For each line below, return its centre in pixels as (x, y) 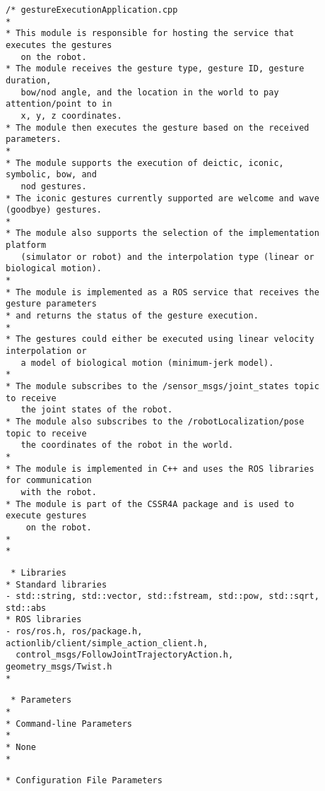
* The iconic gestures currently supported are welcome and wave (162, 198)
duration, (29, 80)
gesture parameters (51, 304)
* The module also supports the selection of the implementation (162, 233)
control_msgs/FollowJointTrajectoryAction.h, (125, 655)
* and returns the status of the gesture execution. (132, 316)
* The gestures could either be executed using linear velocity (160, 339)
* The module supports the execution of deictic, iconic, (145, 163)
